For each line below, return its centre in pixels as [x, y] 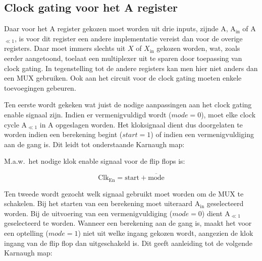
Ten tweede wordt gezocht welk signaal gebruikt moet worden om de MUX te [124, 193]
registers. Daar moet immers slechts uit [65, 48]
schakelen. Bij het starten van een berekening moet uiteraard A [102, 203]
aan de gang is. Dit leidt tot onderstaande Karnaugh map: [94, 144]
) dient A [216, 213]
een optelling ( [26, 233]
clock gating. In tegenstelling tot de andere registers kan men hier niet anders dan [131, 68]
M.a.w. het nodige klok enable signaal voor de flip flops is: [95, 161]
